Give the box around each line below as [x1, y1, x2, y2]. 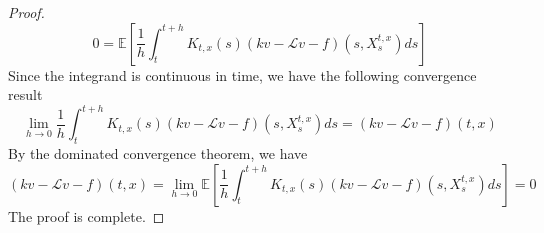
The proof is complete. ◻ [8, 205, 165, 226]
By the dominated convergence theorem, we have [8, 143, 308, 164]
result [8, 84, 43, 105]
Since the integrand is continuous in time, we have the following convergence [8, 64, 477, 85]
